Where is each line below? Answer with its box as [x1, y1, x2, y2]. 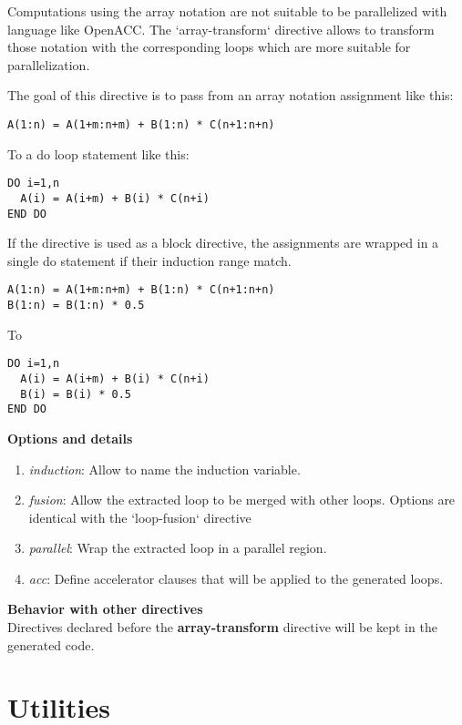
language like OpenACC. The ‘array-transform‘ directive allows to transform [7, 19, 435, 38]
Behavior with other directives [7, 599, 203, 618]
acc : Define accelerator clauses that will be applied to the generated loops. [28, 568, 444, 587]
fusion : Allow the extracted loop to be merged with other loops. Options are [28, 490, 456, 509]
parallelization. [7, 55, 90, 74]
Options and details [7, 428, 133, 447]
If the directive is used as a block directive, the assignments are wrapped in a [7, 233, 439, 252]
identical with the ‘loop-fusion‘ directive [28, 507, 252, 526]
